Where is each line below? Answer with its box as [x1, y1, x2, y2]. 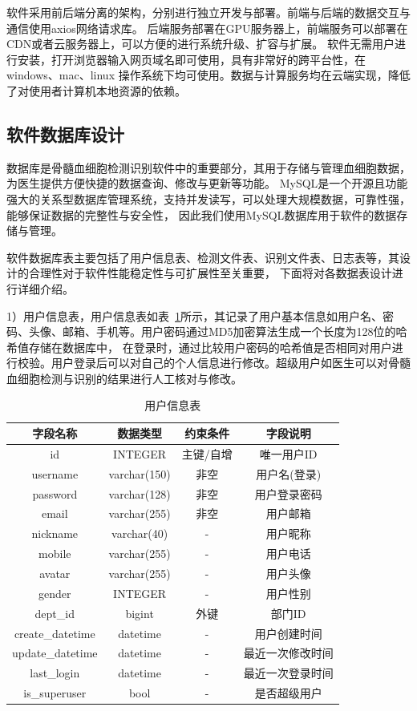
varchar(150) [108, 465, 171, 482]
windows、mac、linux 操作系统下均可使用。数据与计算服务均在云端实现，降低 [6, 67, 411, 83]
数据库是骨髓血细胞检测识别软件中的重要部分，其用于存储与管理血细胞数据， [6, 159, 411, 176]
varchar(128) [108, 485, 171, 502]
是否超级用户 [254, 685, 322, 701]
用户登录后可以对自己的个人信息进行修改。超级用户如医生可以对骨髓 [51, 354, 411, 371]
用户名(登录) [256, 465, 322, 482]
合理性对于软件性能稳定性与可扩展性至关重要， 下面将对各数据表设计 [28, 265, 392, 281]
